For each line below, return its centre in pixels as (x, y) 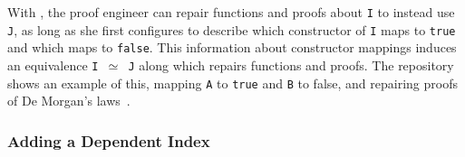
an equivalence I (53, 65)
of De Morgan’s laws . (69, 101)
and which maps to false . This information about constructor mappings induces (232, 47)
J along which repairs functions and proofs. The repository (291, 65)
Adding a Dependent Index (109, 140)
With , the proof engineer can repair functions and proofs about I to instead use (231, 12)
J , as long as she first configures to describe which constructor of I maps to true (232, 29)
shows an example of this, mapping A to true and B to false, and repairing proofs (232, 83)
